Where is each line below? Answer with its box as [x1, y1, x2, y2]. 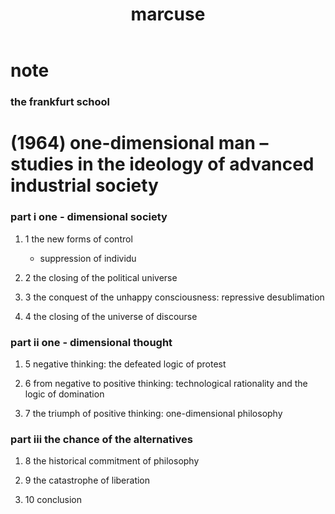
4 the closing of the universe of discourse [24, 310, 198, 322]
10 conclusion [24, 494, 83, 506]
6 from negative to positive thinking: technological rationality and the [24, 377, 308, 389]
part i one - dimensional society [10, 210, 168, 224]
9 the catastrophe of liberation [24, 474, 151, 487]
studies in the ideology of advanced [10, 153, 315, 176]
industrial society [10, 174, 159, 197]
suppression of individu [39, 252, 137, 264]
